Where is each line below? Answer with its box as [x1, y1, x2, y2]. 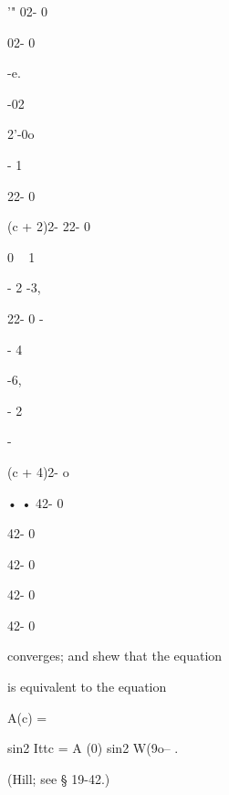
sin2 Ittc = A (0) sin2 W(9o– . [7, 738, 179, 758]
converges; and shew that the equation [7, 646, 223, 665]
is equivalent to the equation [7, 677, 167, 696]
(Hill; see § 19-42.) [7, 768, 110, 788]
